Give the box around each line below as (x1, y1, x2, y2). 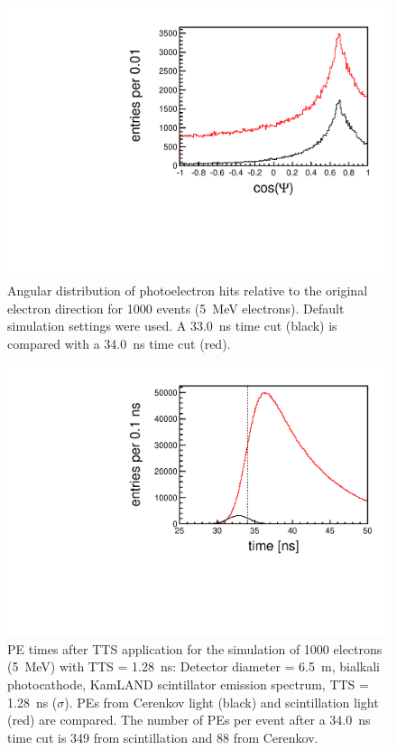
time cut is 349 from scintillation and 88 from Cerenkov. (7, 727, 319, 746)
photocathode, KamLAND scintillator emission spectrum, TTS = (7, 675, 369, 694)
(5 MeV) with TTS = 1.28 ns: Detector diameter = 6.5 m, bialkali (7, 657, 380, 676)
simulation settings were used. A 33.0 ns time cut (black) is (7, 316, 337, 335)
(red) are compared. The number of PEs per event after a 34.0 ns (7, 710, 371, 729)
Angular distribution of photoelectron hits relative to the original (7, 281, 368, 300)
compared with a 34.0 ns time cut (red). (7, 334, 231, 353)
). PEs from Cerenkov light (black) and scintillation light (64, 692, 379, 711)
